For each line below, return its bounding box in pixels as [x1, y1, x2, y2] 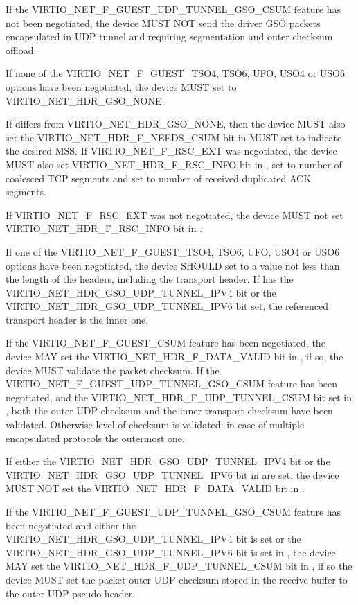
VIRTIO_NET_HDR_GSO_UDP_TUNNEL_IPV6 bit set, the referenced [6, 299, 328, 313]
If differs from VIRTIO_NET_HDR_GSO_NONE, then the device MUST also [6, 116, 346, 131]
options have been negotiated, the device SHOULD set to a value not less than [6, 258, 340, 272]
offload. [6, 42, 37, 57]
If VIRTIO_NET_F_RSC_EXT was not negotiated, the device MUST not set [6, 207, 343, 222]
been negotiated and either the [6, 518, 136, 532]
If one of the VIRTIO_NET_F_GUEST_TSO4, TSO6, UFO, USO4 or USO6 [6, 244, 340, 258]
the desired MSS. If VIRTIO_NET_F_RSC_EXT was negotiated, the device [6, 143, 337, 158]
